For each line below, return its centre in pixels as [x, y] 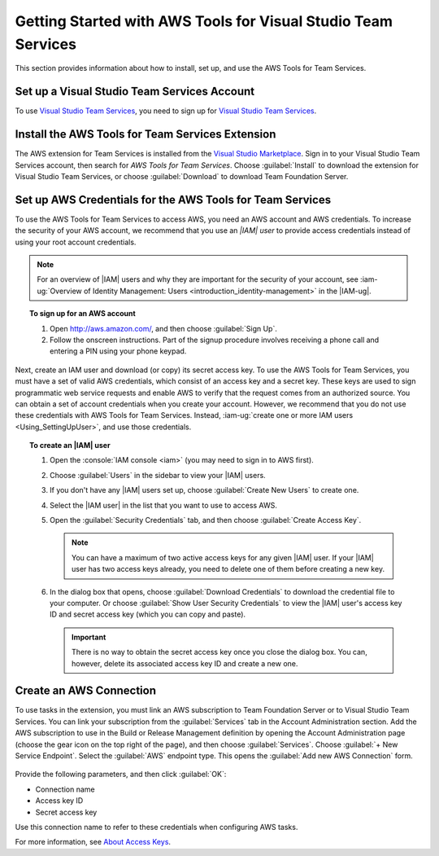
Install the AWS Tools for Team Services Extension [146, 134]
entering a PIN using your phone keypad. [118, 351]
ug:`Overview [59, 291]
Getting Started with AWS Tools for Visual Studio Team [204, 21]
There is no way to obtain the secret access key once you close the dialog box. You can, [219, 652]
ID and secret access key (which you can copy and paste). [148, 614]
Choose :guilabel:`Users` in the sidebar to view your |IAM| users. [158, 475]
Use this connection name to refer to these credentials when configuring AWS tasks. [156, 827]
